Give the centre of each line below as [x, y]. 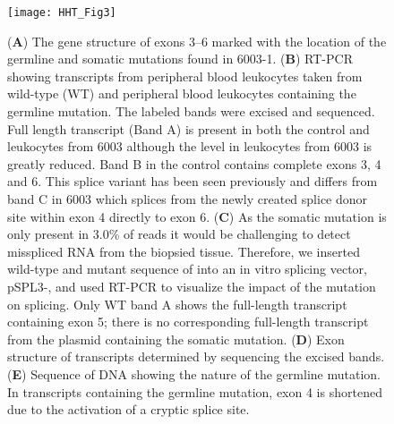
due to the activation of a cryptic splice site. [128, 409]
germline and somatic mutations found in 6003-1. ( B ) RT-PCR [180, 59]
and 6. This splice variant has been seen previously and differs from [193, 181]
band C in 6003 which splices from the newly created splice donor [188, 199]
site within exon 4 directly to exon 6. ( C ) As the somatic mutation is [197, 216]
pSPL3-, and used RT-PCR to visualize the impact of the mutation [192, 286]
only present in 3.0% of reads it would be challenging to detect [179, 234]
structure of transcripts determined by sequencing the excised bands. [196, 356]
